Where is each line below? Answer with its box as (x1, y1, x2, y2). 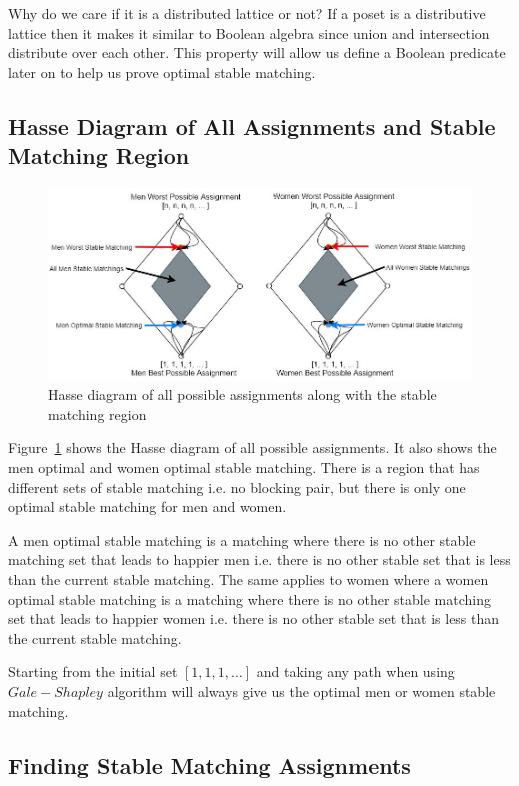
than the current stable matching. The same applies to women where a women (8, 568, 489, 589)
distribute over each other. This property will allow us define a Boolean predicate (8, 42, 506, 63)
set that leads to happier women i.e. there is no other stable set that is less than (8, 608, 500, 629)
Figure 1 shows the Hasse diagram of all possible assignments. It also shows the (8, 437, 497, 458)
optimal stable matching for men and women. (8, 496, 287, 517)
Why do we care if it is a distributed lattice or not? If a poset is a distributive (8, 3, 486, 23)
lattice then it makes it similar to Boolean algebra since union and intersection (8, 22, 490, 43)
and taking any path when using (256, 661, 455, 682)
